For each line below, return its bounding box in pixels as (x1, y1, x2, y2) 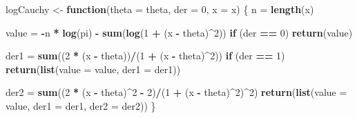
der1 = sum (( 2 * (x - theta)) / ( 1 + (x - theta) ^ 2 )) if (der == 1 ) (6, 48, 285, 63)
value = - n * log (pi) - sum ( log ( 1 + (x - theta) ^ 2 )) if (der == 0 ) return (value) (6, 25, 353, 39)
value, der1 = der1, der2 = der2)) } (6, 98, 156, 112)
